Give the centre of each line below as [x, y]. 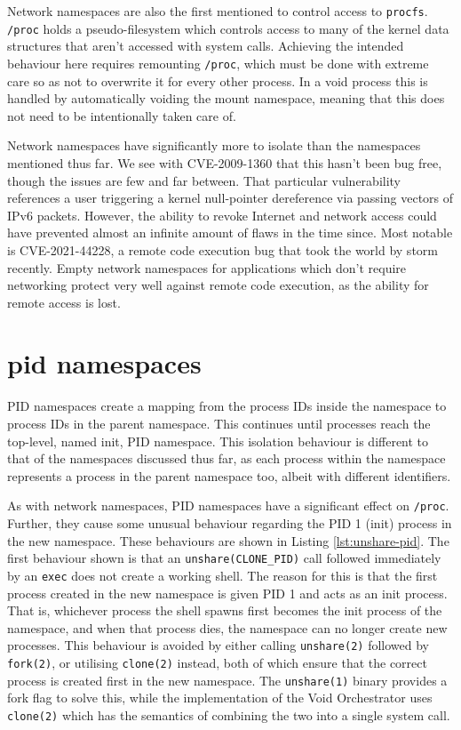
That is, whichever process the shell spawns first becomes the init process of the [225, 610]
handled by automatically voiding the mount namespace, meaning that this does [226, 98]
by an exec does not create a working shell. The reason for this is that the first [223, 575]
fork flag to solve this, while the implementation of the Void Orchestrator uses [220, 698]
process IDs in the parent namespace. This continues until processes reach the [219, 423]
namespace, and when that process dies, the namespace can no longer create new [227, 627]
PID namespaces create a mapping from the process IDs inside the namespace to [227, 406]
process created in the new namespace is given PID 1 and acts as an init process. [227, 593]
